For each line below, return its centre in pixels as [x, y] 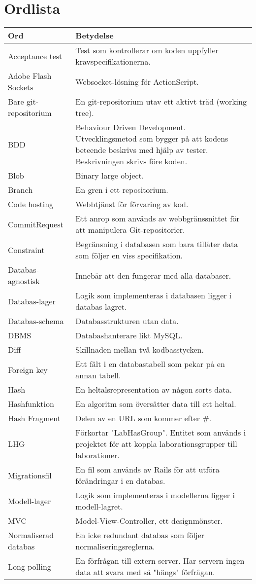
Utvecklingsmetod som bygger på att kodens [152, 139]
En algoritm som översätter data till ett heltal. [156, 404]
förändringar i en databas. [120, 481]
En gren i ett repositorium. [122, 190]
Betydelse [95, 36]
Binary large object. [110, 176]
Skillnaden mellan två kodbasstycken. [140, 350]
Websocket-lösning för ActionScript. [137, 81]
